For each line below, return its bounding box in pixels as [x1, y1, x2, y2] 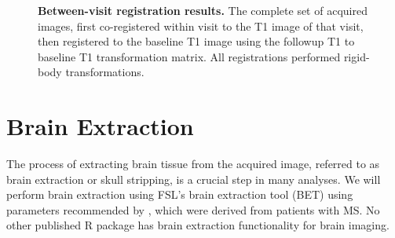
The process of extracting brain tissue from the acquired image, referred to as [6, 156, 380, 172]
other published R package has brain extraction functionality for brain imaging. [6, 217, 390, 233]
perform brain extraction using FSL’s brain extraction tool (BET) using [6, 186, 353, 203]
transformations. [65, 64, 144, 80]
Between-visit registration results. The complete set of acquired [38, 2, 368, 18]
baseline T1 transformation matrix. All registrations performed [38, 48, 341, 64]
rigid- [343, 48, 370, 64]
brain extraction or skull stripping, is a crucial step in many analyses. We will [6, 170, 381, 187]
